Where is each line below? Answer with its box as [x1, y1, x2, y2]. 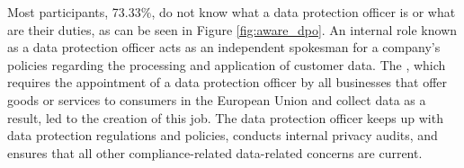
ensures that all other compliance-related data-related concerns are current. [7, 143, 423, 162]
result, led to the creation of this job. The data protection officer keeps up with [7, 108, 443, 127]
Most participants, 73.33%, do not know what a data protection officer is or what [7, 3, 456, 21]
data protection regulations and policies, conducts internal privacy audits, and [7, 126, 438, 145]
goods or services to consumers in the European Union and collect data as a [7, 90, 426, 109]
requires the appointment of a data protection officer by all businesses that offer [7, 73, 448, 92]
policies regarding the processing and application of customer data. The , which [7, 55, 446, 74]
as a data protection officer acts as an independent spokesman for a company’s [7, 38, 441, 57]
